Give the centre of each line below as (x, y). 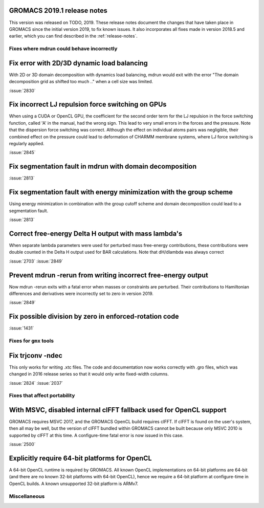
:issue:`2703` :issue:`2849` (36, 261)
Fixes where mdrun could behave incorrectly (63, 49)
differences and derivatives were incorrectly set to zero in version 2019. (81, 293)
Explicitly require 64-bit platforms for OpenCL (80, 458)
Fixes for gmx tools (31, 341)
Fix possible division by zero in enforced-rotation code (94, 317)
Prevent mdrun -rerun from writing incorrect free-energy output (109, 275)
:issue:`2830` (22, 90)
